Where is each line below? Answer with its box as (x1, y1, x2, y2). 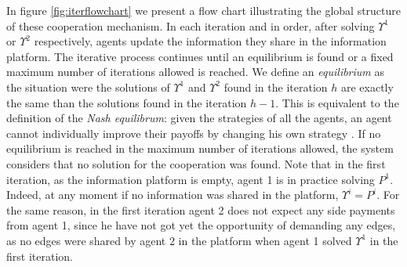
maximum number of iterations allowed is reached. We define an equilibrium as (6, 63, 384, 80)
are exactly (340, 78, 394, 95)
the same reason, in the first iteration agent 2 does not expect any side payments (6, 201, 395, 218)
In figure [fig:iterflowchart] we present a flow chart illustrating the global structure (6, 2, 402, 18)
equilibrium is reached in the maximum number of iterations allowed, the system (6, 140, 394, 157)
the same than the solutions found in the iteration (6, 94, 247, 110)
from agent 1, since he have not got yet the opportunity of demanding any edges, (6, 217, 396, 233)
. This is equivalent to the (275, 94, 399, 110)
